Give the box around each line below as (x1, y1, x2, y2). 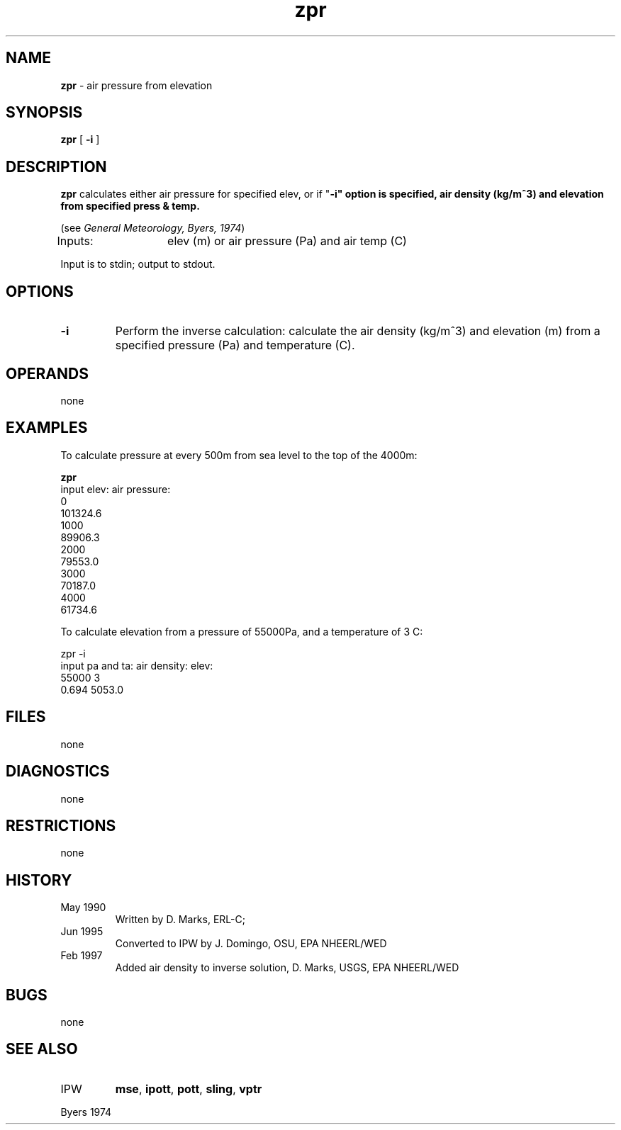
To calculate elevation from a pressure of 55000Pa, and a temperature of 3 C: (60, 625, 423, 638)
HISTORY (6, 871, 72, 889)
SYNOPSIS (6, 103, 83, 122)
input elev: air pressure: (60, 482, 171, 495)
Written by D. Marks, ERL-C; (115, 913, 245, 926)
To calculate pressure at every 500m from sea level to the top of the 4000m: (60, 448, 418, 461)
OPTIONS (6, 282, 74, 300)
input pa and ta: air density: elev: (60, 659, 213, 672)
